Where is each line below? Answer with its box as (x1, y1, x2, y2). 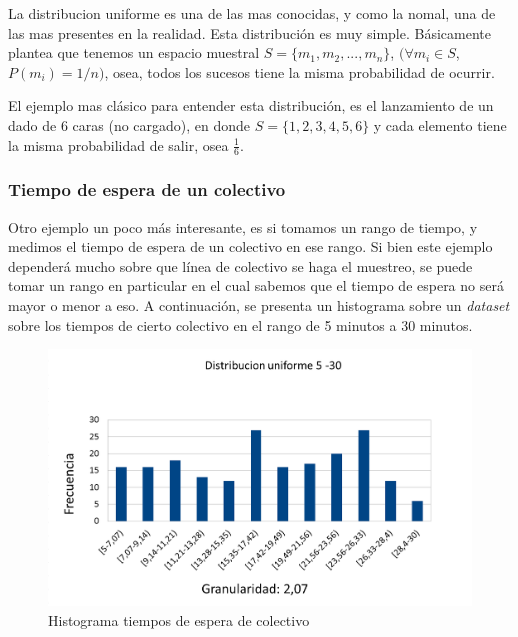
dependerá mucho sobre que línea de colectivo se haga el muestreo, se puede (8, 255, 473, 276)
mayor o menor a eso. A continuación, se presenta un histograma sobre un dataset (8, 294, 510, 315)
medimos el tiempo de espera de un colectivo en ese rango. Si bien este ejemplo (8, 236, 493, 257)
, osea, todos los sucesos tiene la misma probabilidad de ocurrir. (104, 61, 495, 82)
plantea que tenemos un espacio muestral (8, 42, 260, 63)
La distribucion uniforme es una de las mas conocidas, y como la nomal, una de (8, 3, 496, 23)
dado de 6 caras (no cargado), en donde (8, 114, 251, 135)
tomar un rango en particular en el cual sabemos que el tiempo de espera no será (8, 275, 504, 296)
